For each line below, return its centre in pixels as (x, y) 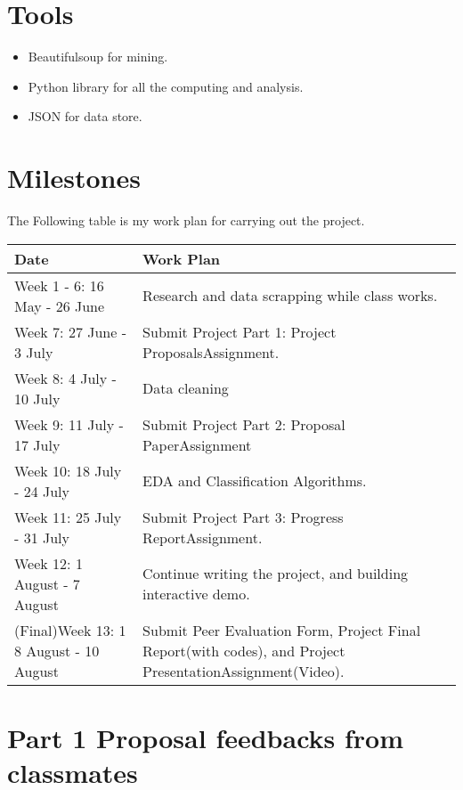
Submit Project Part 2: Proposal (244, 424)
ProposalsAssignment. (211, 352)
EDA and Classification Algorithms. (255, 481)
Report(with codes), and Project (244, 650)
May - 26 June (60, 305)
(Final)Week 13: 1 (70, 630)
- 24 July (42, 491)
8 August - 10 (57, 650)
